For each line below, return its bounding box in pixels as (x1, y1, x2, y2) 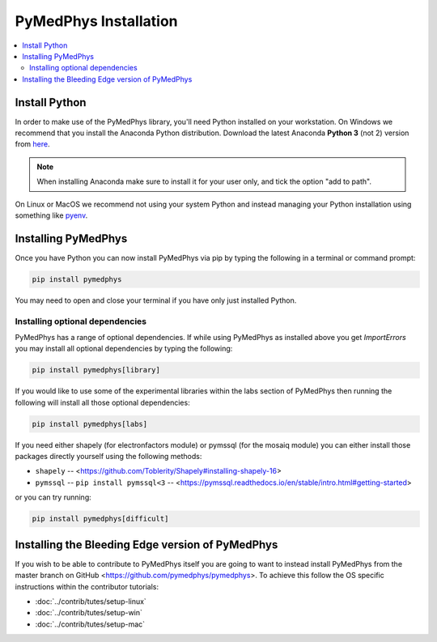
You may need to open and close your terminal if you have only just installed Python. (15, 295, 297, 305)
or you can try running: (15, 492, 92, 502)
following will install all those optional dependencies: (15, 398, 190, 407)
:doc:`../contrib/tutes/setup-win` (35, 608, 143, 618)
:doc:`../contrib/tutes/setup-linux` (35, 596, 147, 606)
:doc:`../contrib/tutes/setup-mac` (35, 619, 146, 629)
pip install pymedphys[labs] (32, 419, 148, 428)
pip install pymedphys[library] (32, 365, 161, 375)
